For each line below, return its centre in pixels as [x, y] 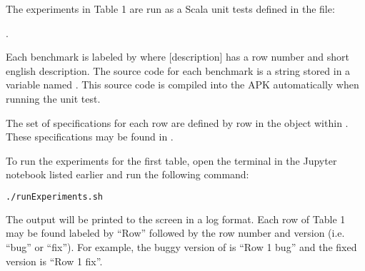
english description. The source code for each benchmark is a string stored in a [178, 70]
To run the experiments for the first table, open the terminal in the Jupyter [171, 160]
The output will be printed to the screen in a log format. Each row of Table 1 [176, 219]
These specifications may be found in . [90, 137]
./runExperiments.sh [55, 196]
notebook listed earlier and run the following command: [127, 174]
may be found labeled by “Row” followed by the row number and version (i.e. [175, 233]
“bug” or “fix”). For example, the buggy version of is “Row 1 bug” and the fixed [181, 247]
